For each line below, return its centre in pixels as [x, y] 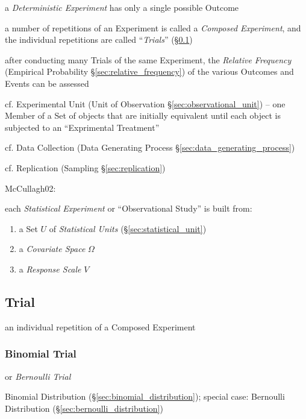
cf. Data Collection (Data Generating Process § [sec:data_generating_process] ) [150, 147]
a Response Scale [50, 269]
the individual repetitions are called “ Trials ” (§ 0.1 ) [99, 39]
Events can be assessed [47, 83]
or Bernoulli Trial [38, 376]
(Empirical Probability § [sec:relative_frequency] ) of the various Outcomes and [149, 71]
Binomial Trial [41, 354]
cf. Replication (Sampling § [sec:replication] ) [85, 167]
